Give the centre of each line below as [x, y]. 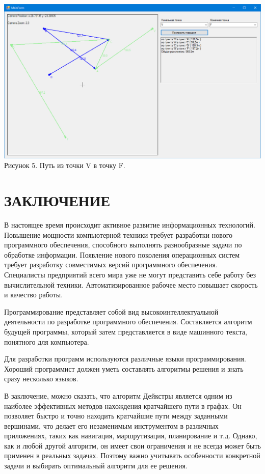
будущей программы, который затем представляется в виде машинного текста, [126, 331]
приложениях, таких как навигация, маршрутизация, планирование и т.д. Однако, [131, 436]
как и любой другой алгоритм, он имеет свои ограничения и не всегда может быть [132, 445]
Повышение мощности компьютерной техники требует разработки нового [118, 234]
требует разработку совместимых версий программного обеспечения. [111, 264]
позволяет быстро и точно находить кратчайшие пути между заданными [116, 416]
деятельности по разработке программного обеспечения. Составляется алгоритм [128, 322]
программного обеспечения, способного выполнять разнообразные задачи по [123, 245]
